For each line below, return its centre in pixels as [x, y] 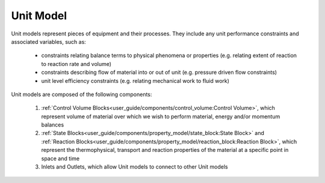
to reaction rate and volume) [76, 64]
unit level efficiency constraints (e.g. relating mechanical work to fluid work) [135, 80]
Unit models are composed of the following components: [82, 94]
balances [53, 125]
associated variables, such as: [49, 41]
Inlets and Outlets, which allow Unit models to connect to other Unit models [135, 167]
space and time [60, 158]
